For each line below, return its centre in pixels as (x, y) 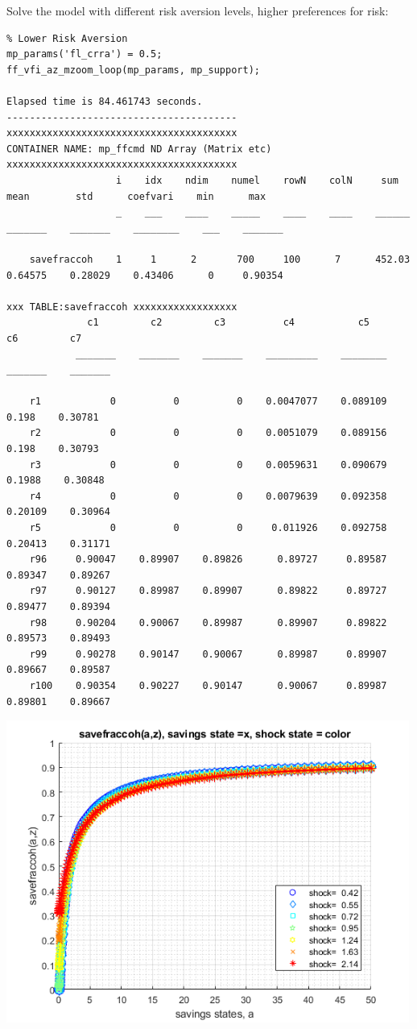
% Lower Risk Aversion (67, 38)
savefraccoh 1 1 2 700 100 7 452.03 (220, 259)
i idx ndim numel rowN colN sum (257, 180)
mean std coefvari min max (136, 196)
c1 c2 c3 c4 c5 (229, 323)
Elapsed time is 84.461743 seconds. (105, 101)
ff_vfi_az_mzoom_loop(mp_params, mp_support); (133, 70)
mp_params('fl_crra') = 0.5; (85, 54)
